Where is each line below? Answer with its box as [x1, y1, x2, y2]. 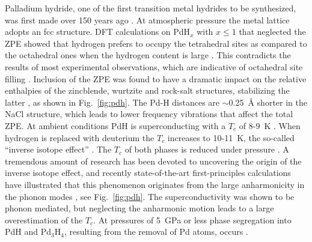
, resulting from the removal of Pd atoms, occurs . [64, 225, 248, 238]
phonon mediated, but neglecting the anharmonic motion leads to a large [5, 202, 274, 214]
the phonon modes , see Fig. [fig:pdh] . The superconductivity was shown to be [5, 190, 295, 202]
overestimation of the [5, 213, 83, 226]
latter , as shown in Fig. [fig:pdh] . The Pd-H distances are [5, 95, 220, 108]
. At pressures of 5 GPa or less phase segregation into [93, 213, 292, 226]
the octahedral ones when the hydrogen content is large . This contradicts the [5, 49, 291, 61]
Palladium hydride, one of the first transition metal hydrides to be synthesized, [5, 2, 296, 14]
